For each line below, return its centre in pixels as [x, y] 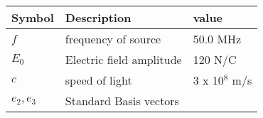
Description [98, 17]
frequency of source [113, 39]
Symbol [33, 17]
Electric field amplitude [123, 59]
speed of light [98, 80]
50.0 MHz [217, 39]
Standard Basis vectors [122, 101]
